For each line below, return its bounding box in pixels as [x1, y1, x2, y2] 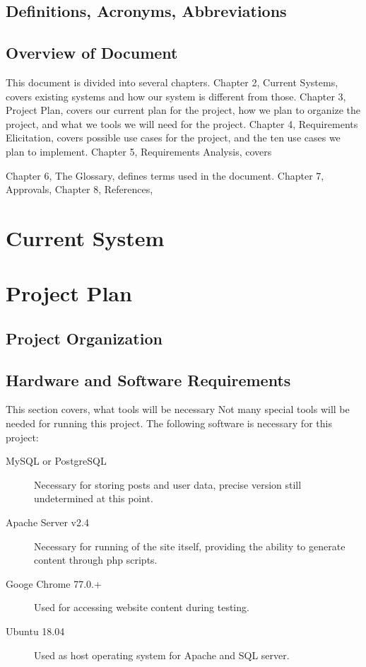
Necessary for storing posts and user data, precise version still [34, 477, 302, 492]
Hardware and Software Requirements [6, 369, 291, 390]
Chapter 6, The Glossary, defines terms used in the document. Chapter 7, [6, 168, 324, 182]
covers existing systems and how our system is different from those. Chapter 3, [6, 88, 346, 103]
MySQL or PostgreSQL [6, 453, 107, 468]
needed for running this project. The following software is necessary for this [6, 416, 332, 431]
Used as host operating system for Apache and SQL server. [34, 647, 290, 662]
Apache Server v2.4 [6, 515, 89, 530]
